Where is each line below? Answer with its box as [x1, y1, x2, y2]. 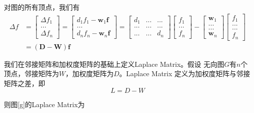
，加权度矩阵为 [65, 68, 114, 79]
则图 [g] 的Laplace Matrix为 [4, 99, 85, 110]
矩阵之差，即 [4, 78, 45, 88]
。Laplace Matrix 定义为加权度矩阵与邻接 [119, 68, 251, 79]
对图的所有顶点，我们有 [4, 2, 80, 12]
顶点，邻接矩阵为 [4, 68, 59, 79]
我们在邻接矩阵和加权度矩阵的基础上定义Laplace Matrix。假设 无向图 [4, 58, 225, 69]
